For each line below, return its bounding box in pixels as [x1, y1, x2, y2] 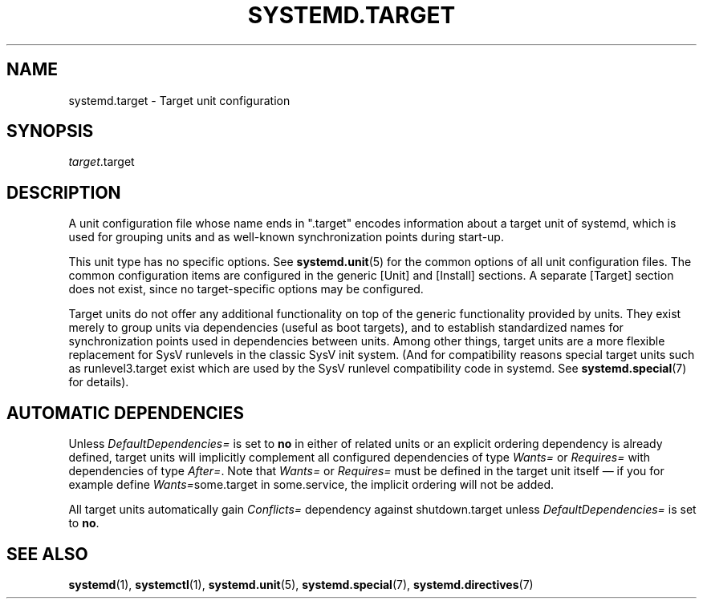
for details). [68, 375, 129, 389]
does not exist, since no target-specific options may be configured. [68, 282, 424, 296]
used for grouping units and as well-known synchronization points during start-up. [68, 230, 504, 244]
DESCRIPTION [6, 182, 121, 203]
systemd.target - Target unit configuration [68, 93, 291, 107]
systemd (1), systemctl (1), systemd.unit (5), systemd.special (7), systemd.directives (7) [68, 577, 534, 591]
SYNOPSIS [6, 121, 94, 142]
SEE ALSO [6, 543, 88, 564]
